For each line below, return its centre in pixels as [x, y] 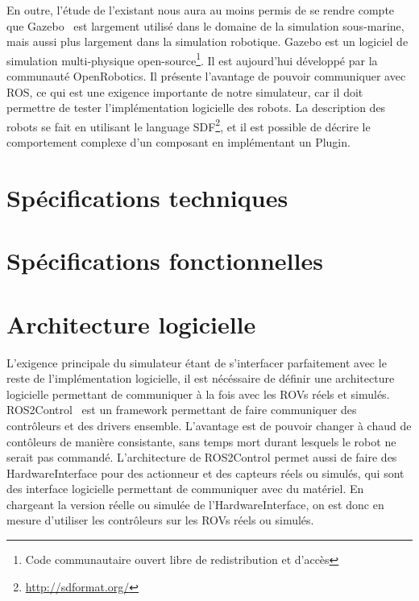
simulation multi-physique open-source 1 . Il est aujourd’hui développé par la [192, 59]
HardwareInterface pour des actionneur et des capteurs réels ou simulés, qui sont [205, 473]
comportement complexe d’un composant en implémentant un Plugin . [178, 142]
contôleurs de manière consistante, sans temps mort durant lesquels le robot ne [201, 441]
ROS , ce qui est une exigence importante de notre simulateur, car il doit [185, 91]
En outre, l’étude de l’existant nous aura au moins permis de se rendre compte [201, 10]
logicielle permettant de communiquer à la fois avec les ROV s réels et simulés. [198, 394]
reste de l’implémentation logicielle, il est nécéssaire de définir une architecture [201, 378]
